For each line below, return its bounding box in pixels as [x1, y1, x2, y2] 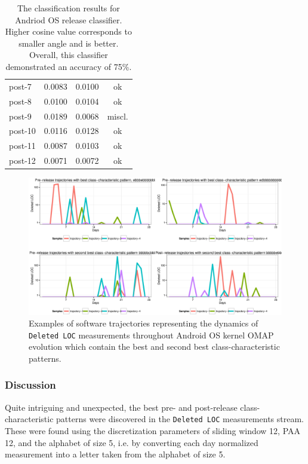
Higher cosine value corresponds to [5, 25, 132, 38]
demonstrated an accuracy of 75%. [5, 60, 132, 72]
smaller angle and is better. [19, 36, 119, 49]
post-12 [9, 154, 36, 167]
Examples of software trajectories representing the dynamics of [29, 317, 258, 329]
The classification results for [17, 2, 120, 14]
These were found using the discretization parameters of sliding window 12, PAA [5, 425, 301, 437]
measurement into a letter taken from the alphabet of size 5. [5, 448, 226, 460]
